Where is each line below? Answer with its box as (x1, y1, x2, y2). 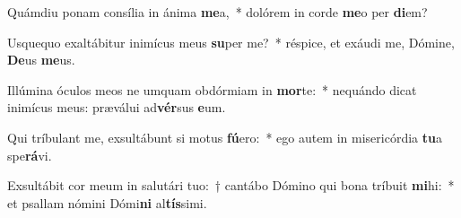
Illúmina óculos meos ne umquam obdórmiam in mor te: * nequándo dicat (7, 80, 417, 99)
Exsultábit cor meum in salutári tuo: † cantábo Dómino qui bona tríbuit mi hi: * (7, 176, 455, 195)
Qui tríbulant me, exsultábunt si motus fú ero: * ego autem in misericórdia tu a (7, 127, 442, 146)
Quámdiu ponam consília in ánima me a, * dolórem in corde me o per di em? (7, 3, 428, 21)
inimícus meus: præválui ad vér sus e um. (7, 98, 226, 117)
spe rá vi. (7, 145, 52, 164)
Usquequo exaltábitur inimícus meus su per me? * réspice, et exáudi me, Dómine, (7, 32, 455, 51)
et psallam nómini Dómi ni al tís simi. (7, 193, 207, 212)
